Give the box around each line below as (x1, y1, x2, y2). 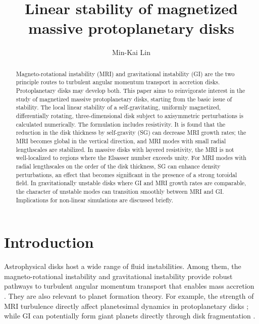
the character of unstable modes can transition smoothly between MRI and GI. (16, 187, 224, 195)
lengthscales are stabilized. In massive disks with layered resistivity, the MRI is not (16, 145, 234, 153)
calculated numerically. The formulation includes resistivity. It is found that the (16, 120, 226, 128)
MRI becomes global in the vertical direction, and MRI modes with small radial (16, 136, 226, 145)
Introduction (4, 232, 94, 252)
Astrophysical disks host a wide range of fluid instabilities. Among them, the (4, 261, 241, 272)
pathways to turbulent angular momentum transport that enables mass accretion (4, 281, 254, 291)
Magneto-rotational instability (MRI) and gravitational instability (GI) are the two (16, 69, 235, 78)
